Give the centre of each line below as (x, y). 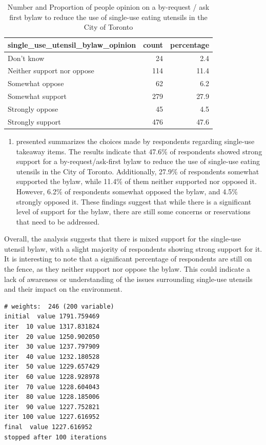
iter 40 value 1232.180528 (52, 357)
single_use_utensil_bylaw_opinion (72, 44)
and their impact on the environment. (63, 289)
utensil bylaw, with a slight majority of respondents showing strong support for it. (133, 248)
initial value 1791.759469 (52, 317)
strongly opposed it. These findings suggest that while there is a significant (134, 201)
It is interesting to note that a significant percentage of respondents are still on (128, 259)
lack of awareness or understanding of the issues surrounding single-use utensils (128, 279)
